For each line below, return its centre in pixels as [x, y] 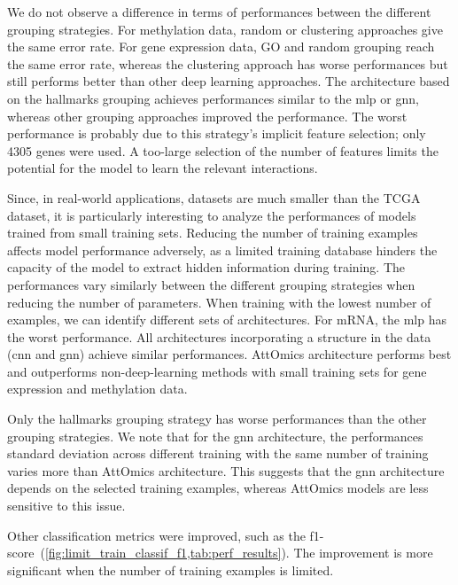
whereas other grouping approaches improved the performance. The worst [207, 116]
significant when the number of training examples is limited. [171, 569]
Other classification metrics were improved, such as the [156, 535]
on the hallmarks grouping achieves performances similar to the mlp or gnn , [213, 98]
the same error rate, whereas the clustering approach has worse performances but [228, 63]
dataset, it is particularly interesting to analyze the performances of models [212, 215]
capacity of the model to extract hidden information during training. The [206, 267]
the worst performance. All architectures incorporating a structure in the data [219, 336]
